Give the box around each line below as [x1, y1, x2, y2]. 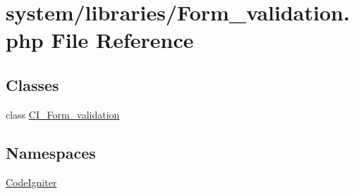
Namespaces [6, 141, 96, 163]
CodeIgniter [6, 174, 57, 189]
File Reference [51, 25, 194, 54]
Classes [6, 73, 59, 95]
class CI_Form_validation [6, 107, 120, 121]
